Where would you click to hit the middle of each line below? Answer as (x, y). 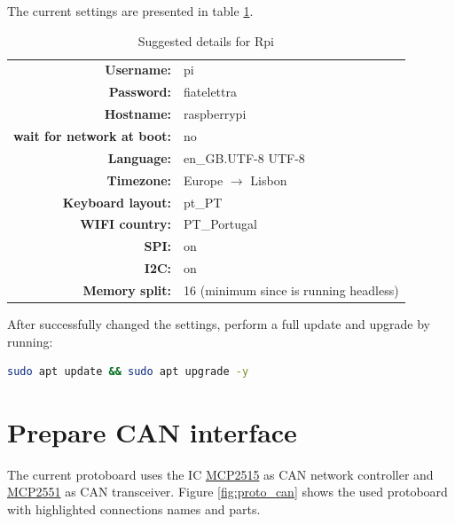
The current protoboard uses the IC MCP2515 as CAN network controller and (220, 474)
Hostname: (138, 114)
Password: (140, 92)
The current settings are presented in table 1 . (130, 11)
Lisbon (269, 180)
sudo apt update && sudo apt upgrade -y (128, 372)
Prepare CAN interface (152, 431)
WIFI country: (126, 224)
